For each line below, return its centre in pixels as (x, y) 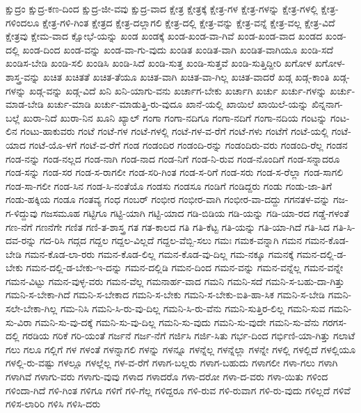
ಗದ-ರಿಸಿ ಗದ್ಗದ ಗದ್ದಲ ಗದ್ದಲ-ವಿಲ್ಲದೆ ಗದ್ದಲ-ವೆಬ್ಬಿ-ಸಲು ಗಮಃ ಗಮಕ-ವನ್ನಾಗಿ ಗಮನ (171, 240)
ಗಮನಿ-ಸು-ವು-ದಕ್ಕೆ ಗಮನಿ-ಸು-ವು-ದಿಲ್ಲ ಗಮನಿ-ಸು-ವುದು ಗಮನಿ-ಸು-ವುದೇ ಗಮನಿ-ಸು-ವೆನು (177, 322)
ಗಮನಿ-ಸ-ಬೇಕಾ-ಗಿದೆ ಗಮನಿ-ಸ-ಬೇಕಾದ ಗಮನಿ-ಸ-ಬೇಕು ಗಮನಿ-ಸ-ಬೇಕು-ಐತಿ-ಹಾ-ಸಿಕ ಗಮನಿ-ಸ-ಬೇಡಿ (166, 294)
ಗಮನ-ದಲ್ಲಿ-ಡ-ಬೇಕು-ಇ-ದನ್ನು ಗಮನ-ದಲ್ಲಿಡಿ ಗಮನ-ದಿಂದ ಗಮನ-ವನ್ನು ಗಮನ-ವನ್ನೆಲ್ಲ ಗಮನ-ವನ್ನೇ (185, 267)
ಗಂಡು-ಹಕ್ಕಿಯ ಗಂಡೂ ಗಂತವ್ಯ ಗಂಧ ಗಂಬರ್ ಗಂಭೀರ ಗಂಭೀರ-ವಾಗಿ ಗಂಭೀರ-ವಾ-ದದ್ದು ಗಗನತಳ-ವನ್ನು (168, 199)
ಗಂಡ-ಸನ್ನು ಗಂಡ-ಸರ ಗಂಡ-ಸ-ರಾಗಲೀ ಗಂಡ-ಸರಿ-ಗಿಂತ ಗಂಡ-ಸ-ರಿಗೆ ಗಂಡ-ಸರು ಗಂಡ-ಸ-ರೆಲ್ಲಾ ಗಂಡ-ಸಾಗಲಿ (175, 172)
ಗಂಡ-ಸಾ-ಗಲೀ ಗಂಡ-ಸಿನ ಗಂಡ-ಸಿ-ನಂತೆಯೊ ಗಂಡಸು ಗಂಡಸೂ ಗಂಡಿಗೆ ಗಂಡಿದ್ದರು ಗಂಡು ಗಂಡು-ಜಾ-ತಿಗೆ (169, 185)
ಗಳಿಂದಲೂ (23, 22)
